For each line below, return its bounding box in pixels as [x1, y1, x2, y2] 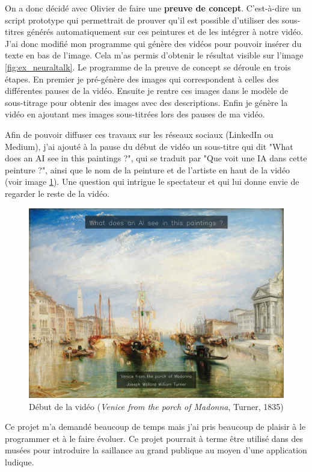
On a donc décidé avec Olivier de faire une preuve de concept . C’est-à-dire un [5, 2, 301, 14]
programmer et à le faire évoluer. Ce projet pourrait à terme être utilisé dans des [5, 432, 304, 444]
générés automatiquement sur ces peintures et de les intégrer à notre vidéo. [26, 25, 304, 38]
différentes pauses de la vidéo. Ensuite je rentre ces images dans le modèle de [5, 84, 289, 97]
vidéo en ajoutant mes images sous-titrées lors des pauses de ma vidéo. [5, 108, 265, 120]
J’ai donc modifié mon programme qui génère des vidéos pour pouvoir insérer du [5, 37, 302, 49]
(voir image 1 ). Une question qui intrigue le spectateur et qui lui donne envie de [5, 175, 299, 188]
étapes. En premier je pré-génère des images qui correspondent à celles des [5, 72, 279, 85]
